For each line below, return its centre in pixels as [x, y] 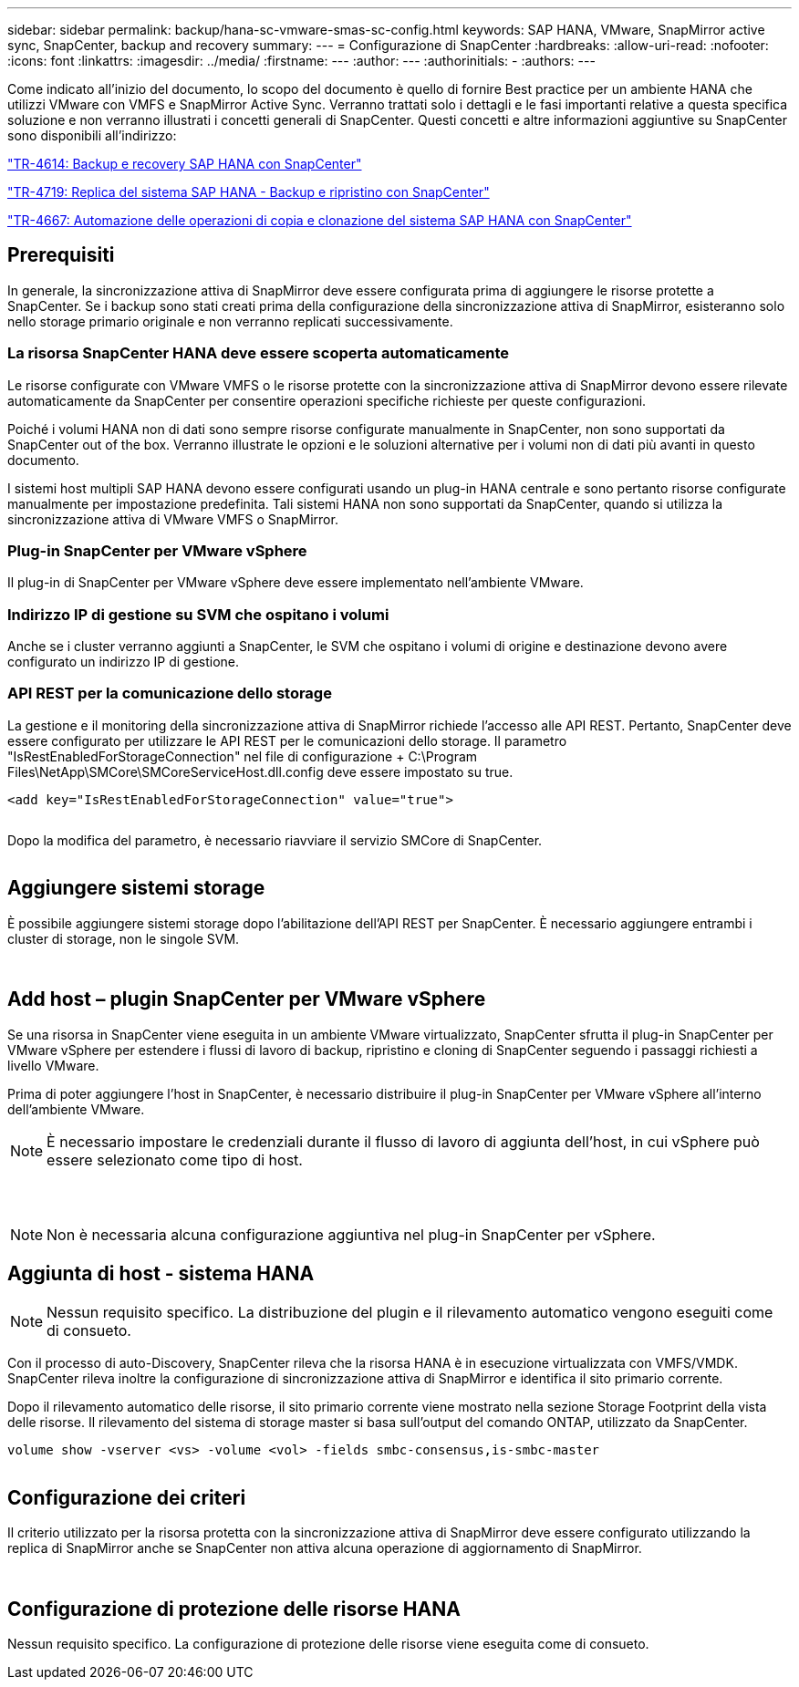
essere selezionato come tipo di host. [175, 1159]
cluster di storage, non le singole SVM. [124, 938]
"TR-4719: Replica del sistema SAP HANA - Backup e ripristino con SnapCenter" [249, 192]
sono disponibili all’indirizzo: [92, 135]
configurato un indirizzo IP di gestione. [124, 662]
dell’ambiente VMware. [76, 1109]
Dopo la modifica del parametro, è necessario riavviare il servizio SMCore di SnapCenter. [275, 840]
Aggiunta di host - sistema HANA [161, 1273]
